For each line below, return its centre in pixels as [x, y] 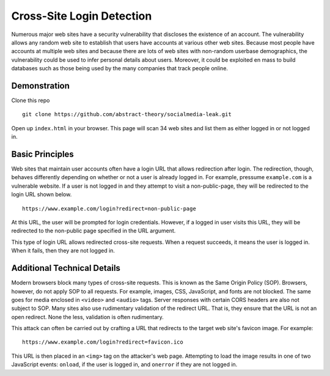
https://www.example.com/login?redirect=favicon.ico [103, 342]
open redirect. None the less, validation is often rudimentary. [88, 317]
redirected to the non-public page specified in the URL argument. [94, 231]
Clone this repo [31, 100]
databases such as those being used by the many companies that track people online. [120, 68]
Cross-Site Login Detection [82, 16]
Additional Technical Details [66, 268]
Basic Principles [43, 154]
